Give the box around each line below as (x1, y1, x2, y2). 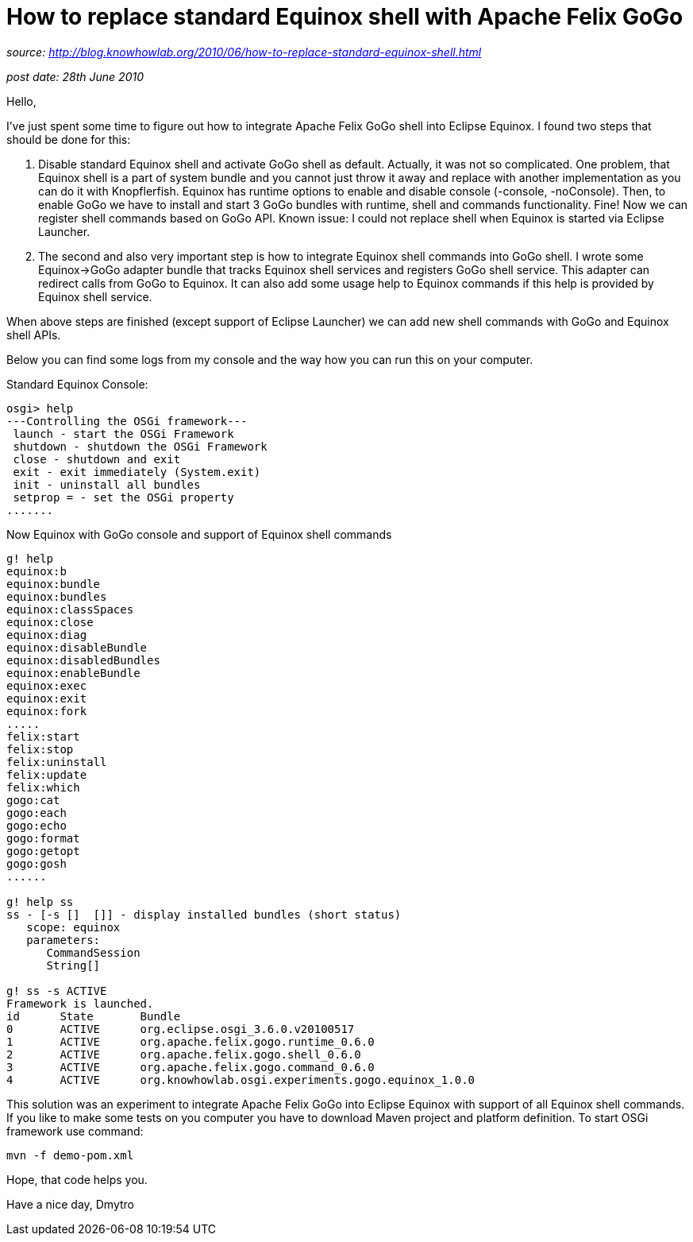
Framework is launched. (6, 996, 154, 1010)
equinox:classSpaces (6, 602, 134, 616)
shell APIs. (6, 327, 61, 342)
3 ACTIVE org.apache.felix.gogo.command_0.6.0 (6, 1060, 375, 1074)
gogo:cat (6, 793, 60, 807)
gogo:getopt (6, 844, 80, 857)
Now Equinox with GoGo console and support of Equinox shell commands (6, 527, 392, 541)
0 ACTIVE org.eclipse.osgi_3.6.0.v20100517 (6, 1022, 355, 1035)
